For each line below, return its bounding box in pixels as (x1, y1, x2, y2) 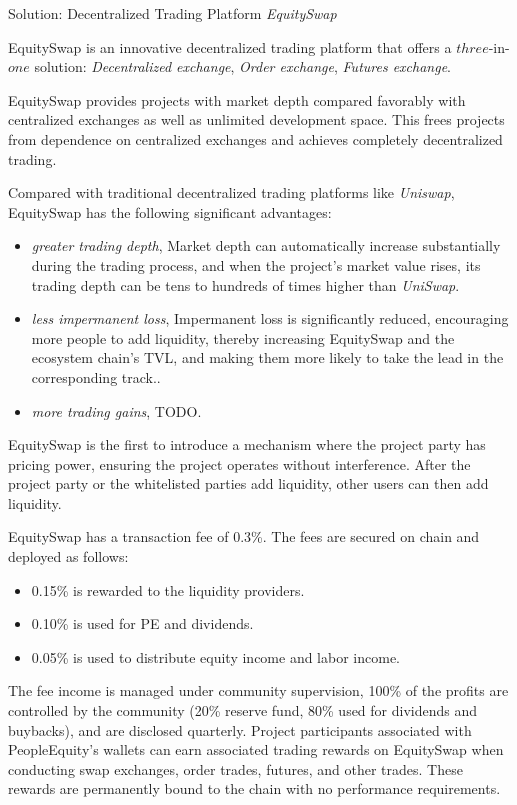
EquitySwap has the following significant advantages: (8, 201, 332, 222)
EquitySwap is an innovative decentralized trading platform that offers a (8, 36, 452, 57)
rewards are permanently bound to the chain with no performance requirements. (8, 778, 501, 799)
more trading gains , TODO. (31, 400, 202, 421)
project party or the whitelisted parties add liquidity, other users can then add (8, 473, 489, 494)
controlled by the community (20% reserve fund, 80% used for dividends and (8, 700, 478, 721)
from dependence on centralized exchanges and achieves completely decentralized (8, 128, 503, 149)
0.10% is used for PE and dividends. (31, 613, 254, 634)
